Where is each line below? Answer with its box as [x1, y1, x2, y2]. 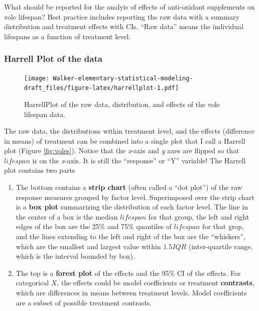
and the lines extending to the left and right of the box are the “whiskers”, [16, 231, 246, 242]
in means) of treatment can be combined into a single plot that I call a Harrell [4, 135, 245, 146]
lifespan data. [24, 109, 66, 119]
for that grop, [202, 221, 244, 232]
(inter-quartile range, [188, 241, 253, 251]
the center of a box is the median [16, 211, 118, 222]
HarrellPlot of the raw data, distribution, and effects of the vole [24, 98, 220, 109]
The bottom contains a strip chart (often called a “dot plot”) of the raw [16, 182, 242, 192]
